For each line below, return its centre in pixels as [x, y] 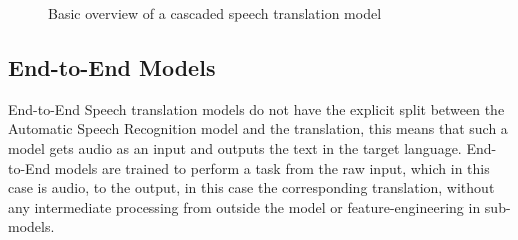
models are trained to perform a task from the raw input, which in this [272, 167]
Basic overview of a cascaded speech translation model [215, 13]
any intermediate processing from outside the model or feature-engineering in [244, 206]
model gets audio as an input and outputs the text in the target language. [235, 147]
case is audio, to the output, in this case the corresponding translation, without [251, 187]
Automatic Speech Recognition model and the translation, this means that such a [258, 128]
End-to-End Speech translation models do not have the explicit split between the [256, 108]
